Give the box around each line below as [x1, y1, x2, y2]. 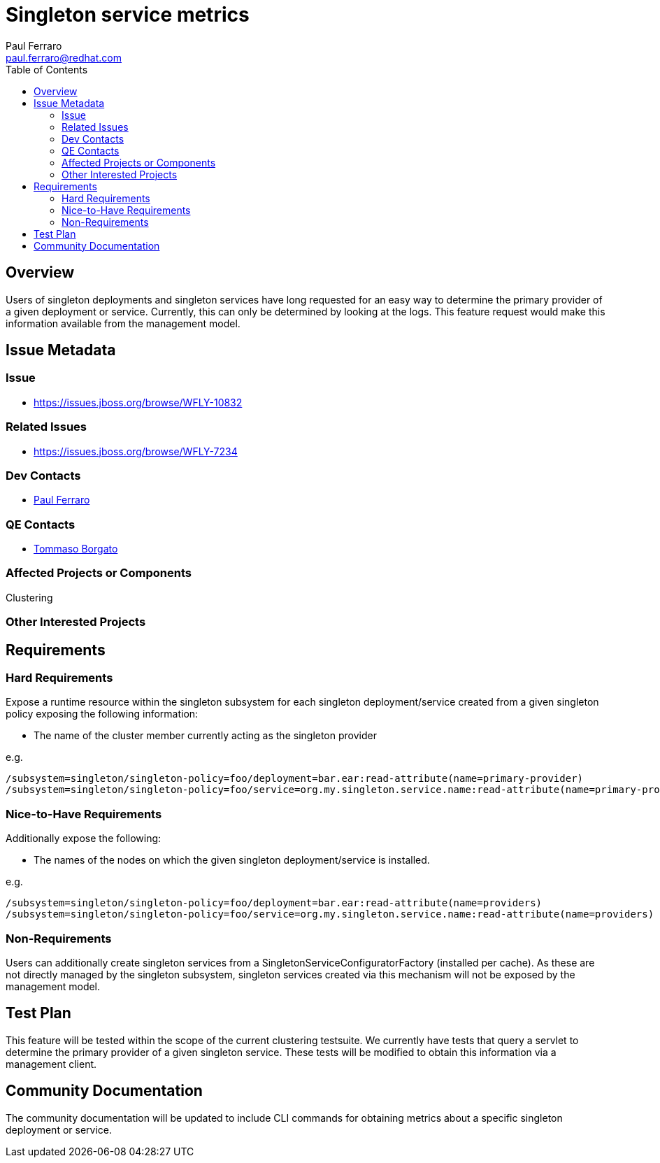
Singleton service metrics [6, 3, 250, 27]
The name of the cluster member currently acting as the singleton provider [34, 729, 377, 742]
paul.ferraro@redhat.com [6, 51, 122, 64]
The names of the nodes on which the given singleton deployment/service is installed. [34, 854, 430, 866]
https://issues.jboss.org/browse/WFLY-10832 [34, 396, 243, 408]
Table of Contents [6, 63, 88, 76]
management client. [6, 1057, 97, 1070]
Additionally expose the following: [6, 832, 162, 845]
